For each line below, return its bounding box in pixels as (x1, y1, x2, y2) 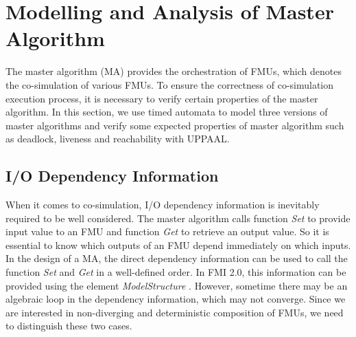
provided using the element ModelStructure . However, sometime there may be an (5, 278, 348, 292)
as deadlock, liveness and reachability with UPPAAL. (5, 131, 230, 146)
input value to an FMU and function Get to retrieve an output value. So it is (5, 224, 329, 239)
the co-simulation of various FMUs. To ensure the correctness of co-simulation (5, 77, 334, 91)
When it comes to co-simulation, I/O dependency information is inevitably (5, 197, 320, 212)
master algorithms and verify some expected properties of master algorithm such (5, 118, 344, 132)
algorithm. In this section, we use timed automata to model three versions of (5, 105, 328, 119)
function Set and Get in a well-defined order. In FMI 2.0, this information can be (5, 265, 346, 279)
